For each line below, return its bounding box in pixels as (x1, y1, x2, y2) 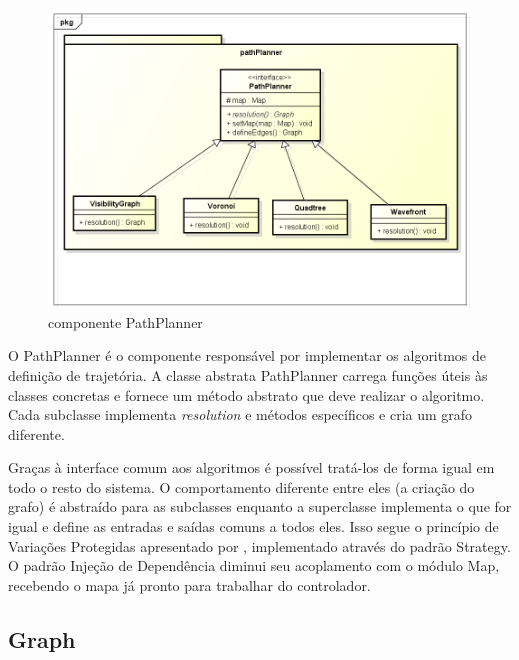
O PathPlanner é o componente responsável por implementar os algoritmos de (8, 345, 487, 366)
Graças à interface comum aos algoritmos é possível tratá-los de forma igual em (8, 457, 495, 478)
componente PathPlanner (48, 311, 203, 332)
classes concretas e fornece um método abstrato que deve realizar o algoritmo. (8, 384, 485, 405)
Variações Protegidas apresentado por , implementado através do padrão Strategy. (8, 535, 511, 556)
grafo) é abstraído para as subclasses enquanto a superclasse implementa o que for (8, 496, 512, 517)
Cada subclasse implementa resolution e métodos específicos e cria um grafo (8, 404, 473, 425)
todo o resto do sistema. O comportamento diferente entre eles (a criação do (8, 476, 475, 497)
